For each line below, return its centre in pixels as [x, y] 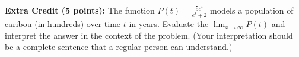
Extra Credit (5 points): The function [80, 10]
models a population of [252, 10]
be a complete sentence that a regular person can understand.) [119, 47]
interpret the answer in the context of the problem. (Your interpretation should [149, 35]
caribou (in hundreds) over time [63, 24]
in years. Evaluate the [169, 24]
